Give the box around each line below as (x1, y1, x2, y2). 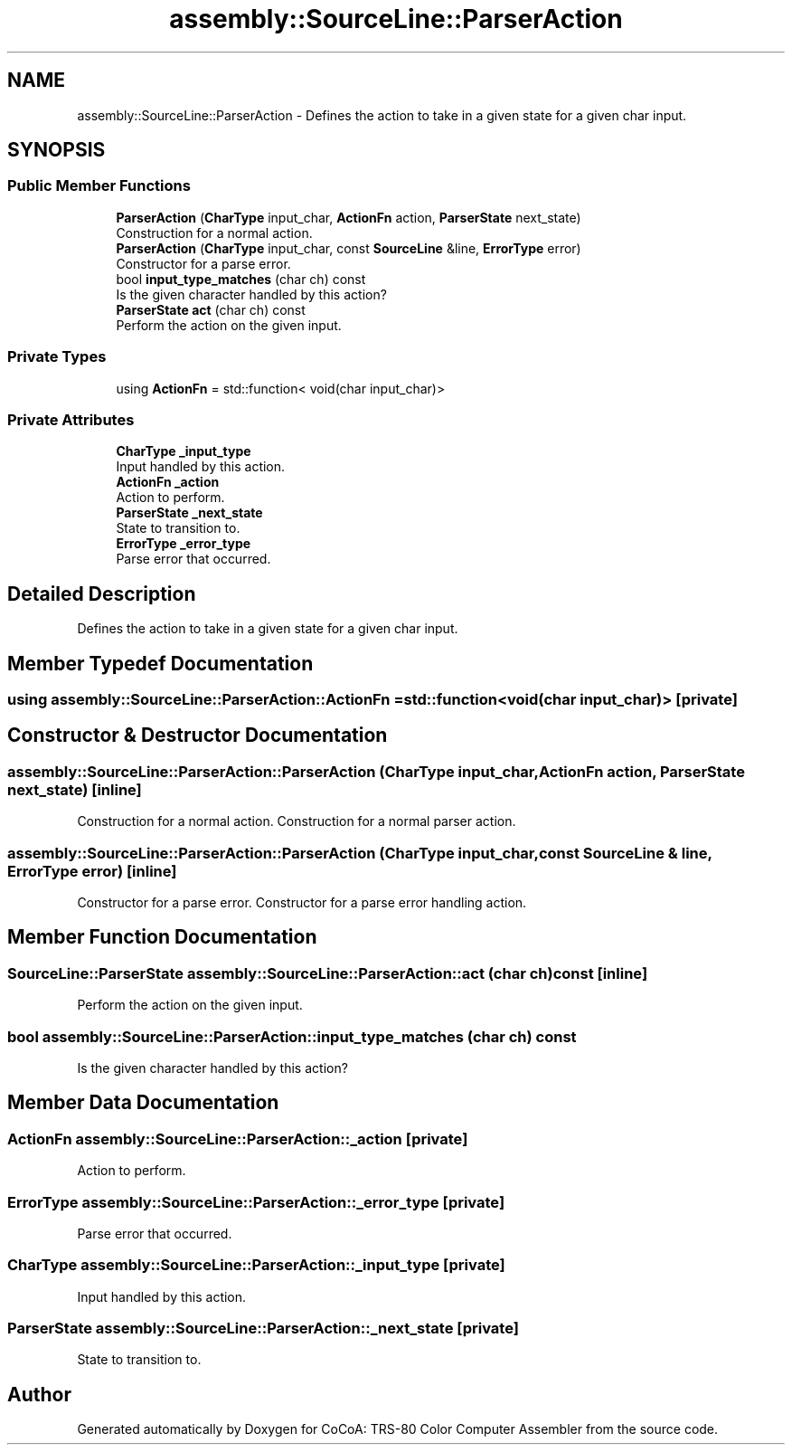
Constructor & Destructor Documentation (7, 724, 388, 747)
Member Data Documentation (7, 1091, 279, 1115)
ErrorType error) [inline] (7, 861, 177, 880)
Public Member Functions (7, 176, 191, 195)
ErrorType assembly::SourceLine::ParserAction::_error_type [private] (7, 1192, 505, 1211)
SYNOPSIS (7, 138, 106, 162)
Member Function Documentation (7, 925, 317, 949)
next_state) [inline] (7, 780, 142, 799)
